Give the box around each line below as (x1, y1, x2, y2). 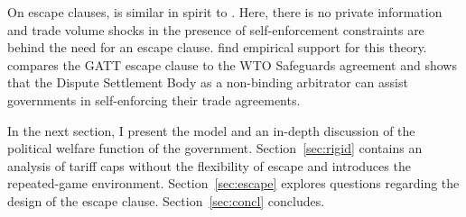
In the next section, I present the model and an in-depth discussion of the (7, 121, 415, 140)
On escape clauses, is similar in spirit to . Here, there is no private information (7, 3, 443, 21)
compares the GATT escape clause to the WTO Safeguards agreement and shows (7, 55, 457, 74)
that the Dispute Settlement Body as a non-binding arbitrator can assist (7, 73, 408, 92)
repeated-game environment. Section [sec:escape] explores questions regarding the (7, 174, 460, 193)
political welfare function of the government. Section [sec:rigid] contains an (7, 139, 423, 158)
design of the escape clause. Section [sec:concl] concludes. (7, 191, 325, 210)
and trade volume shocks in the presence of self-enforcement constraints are (7, 20, 424, 39)
